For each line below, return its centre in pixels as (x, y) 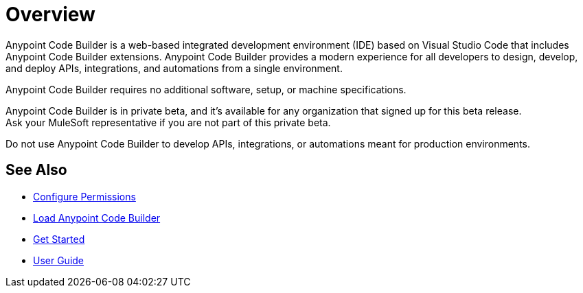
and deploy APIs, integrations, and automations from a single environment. (174, 68)
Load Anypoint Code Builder (97, 218)
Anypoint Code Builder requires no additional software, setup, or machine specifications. (206, 89)
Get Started (59, 239)
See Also (36, 170)
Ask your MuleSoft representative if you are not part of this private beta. (168, 122)
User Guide (59, 260)
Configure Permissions (84, 196)
